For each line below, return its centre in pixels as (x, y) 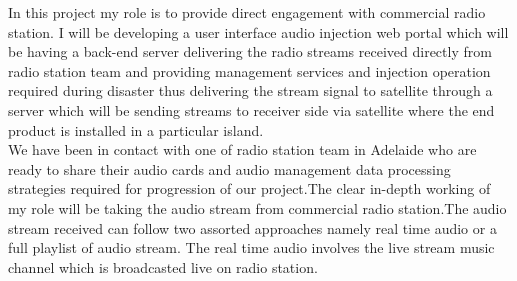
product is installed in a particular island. (136, 129)
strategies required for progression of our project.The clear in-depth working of (249, 188)
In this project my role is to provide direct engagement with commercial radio (247, 12)
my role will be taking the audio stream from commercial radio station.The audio (257, 207)
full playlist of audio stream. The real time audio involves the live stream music (251, 247)
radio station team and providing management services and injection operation (249, 70)
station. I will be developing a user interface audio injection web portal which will (258, 31)
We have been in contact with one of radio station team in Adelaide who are (242, 149)
